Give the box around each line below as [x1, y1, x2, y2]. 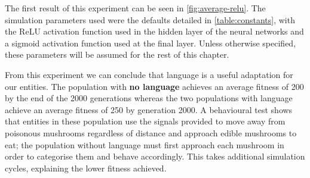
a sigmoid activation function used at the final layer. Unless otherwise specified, [5, 36, 296, 49]
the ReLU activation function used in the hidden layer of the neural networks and [5, 25, 304, 38]
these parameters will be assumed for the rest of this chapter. [5, 48, 229, 61]
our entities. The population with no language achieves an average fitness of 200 [5, 80, 304, 92]
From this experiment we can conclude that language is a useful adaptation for [5, 68, 293, 80]
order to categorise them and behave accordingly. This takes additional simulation [5, 150, 305, 163]
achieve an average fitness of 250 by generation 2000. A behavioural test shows [5, 103, 293, 115]
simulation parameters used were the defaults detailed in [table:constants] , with [5, 13, 295, 26]
